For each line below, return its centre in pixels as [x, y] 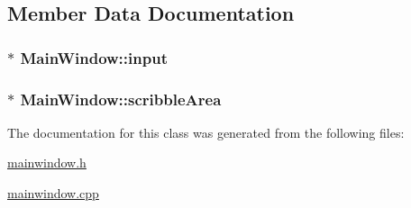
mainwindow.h [47, 163]
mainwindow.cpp [53, 193]
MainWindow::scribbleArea [121, 99]
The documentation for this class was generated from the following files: [206, 132]
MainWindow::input [94, 57]
